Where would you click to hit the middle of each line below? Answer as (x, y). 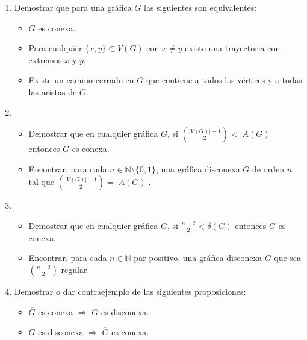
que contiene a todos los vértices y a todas (224, 80)
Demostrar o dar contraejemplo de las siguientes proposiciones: (130, 291)
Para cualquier (55, 48)
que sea (288, 258)
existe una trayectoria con (233, 48)
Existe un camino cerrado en (81, 80)
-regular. (74, 269)
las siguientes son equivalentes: (200, 7)
